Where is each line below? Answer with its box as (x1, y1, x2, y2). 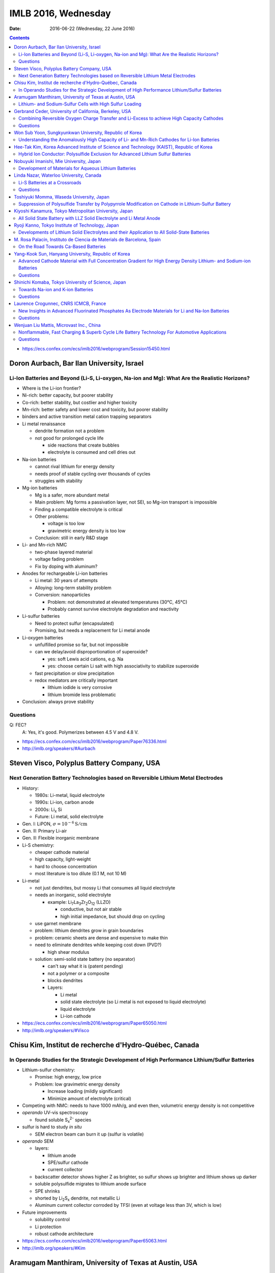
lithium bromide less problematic (47, 691, 117, 698)
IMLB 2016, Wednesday (9, 8, 112, 19)
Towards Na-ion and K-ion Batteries (18, 286, 94, 292)
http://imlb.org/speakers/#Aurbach (22, 745, 96, 752)
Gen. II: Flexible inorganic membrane (22, 835, 99, 841)
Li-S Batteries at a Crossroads (18, 179, 81, 185)
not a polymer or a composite (47, 970, 109, 976)
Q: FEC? (9, 722, 26, 728)
